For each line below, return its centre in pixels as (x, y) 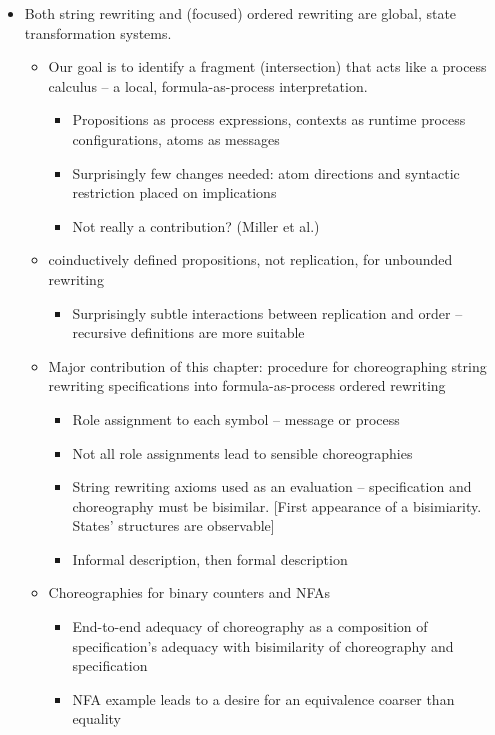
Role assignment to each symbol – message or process (236, 418)
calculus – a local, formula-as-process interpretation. (208, 85)
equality (97, 718)
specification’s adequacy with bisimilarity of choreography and (263, 645)
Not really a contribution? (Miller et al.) (196, 225)
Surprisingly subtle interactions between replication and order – (267, 312)
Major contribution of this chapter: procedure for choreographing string (267, 365)
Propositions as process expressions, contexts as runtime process (269, 119)
